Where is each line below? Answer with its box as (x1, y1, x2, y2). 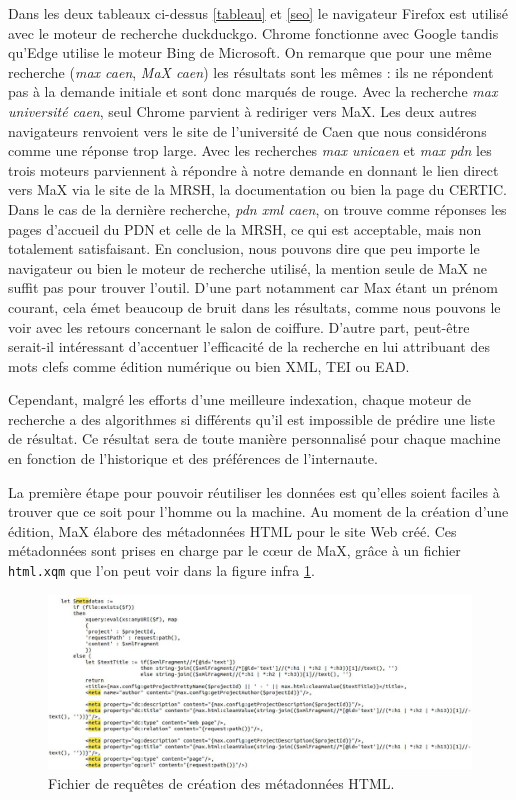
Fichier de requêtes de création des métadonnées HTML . (48, 773, 395, 794)
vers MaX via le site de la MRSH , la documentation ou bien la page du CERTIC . (8, 179, 507, 200)
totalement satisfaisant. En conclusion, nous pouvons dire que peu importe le (8, 238, 480, 259)
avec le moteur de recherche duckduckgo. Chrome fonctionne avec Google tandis (8, 22, 499, 43)
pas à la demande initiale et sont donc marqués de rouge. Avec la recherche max (8, 81, 498, 102)
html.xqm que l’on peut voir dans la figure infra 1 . (8, 560, 315, 581)
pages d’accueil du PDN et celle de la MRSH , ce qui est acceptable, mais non (8, 218, 482, 239)
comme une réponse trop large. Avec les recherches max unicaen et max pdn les (8, 140, 492, 161)
